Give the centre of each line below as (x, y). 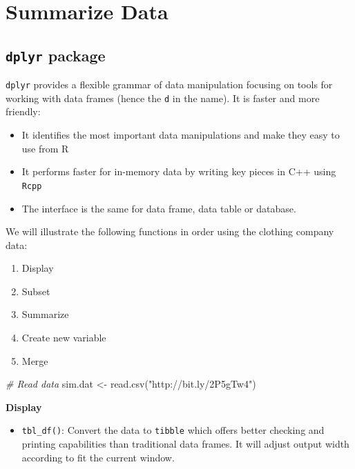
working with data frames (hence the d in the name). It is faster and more (163, 98)
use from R (45, 148)
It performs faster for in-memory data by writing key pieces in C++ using (179, 171)
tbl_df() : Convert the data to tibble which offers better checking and (173, 430)
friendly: (23, 111)
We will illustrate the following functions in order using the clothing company (170, 231)
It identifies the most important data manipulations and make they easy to (181, 135)
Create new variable (64, 338)
